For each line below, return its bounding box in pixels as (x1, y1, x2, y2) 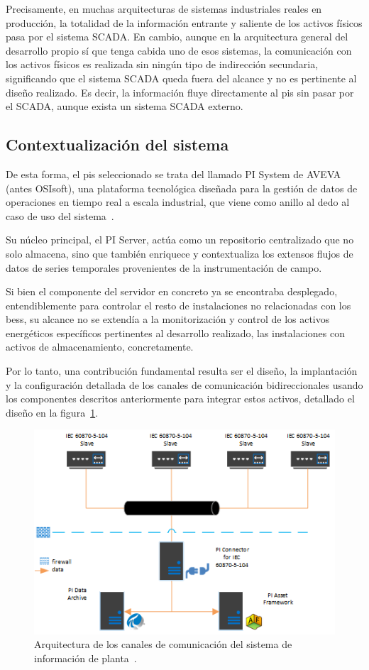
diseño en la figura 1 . (6, 405, 99, 419)
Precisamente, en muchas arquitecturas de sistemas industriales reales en (6, 1, 322, 16)
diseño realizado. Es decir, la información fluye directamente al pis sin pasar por (6, 84, 354, 99)
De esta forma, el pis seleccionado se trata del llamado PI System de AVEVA (6, 166, 341, 181)
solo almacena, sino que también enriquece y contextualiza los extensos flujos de (6, 246, 353, 260)
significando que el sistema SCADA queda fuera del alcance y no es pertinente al (6, 70, 357, 85)
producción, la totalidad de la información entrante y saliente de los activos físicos (6, 15, 363, 30)
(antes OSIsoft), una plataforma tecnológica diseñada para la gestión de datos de (6, 180, 358, 195)
